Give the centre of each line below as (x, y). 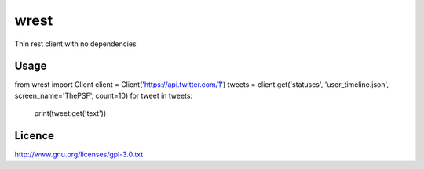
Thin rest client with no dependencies (75, 44)
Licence (35, 136)
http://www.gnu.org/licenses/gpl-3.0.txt (79, 155)
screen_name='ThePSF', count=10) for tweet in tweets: (103, 95)
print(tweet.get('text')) (70, 113)
